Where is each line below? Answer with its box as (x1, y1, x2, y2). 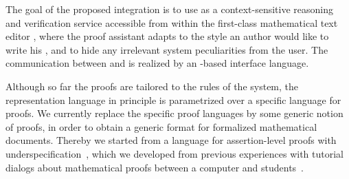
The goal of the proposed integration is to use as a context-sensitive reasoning (5, 2, 334, 16)
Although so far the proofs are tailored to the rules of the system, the (5, 78, 299, 93)
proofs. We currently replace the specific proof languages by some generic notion (5, 106, 344, 120)
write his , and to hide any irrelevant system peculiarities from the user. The (5, 42, 328, 56)
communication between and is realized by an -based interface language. (5, 56, 309, 70)
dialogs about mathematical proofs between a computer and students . (5, 160, 304, 174)
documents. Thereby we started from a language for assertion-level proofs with (5, 133, 337, 147)
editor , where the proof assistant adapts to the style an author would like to (5, 29, 329, 43)
